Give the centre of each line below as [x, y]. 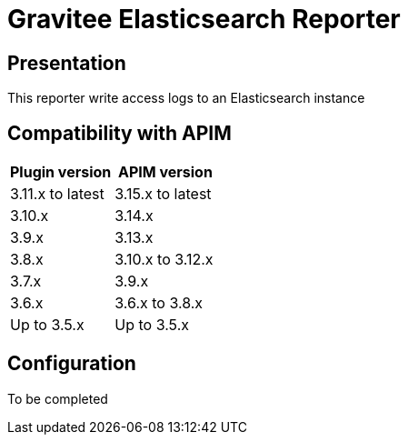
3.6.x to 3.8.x [159, 303]
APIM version [165, 172]
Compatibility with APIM [119, 133]
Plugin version [61, 172]
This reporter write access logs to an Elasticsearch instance [186, 98]
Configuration [72, 364]
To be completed [58, 398]
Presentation [67, 63]
